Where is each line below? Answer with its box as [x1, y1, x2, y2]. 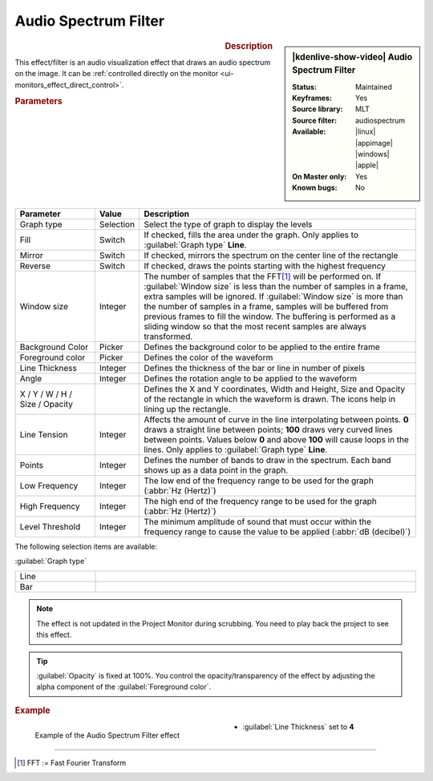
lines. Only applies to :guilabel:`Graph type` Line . [144, 444, 328, 455]
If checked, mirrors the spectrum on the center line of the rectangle [144, 249, 399, 260]
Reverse [19, 260, 51, 272]
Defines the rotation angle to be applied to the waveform [144, 372, 357, 384]
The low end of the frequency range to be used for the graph [144, 475, 374, 486]
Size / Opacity [19, 398, 74, 409]
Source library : [292, 104, 343, 114]
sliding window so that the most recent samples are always [144, 320, 366, 332]
